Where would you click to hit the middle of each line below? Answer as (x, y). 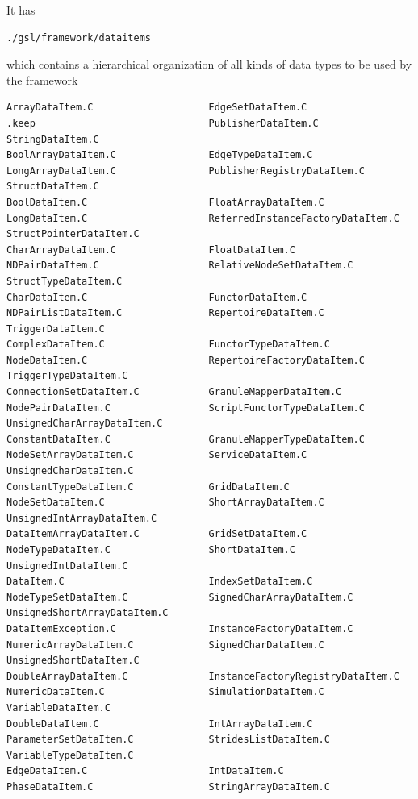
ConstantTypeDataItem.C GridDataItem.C (148, 487)
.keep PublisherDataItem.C (163, 123)
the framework (42, 79)
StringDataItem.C (53, 139)
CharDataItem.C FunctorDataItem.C (157, 297)
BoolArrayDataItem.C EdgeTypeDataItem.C (160, 155)
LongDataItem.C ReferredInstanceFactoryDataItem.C (203, 218)
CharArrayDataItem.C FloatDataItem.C (151, 250)
